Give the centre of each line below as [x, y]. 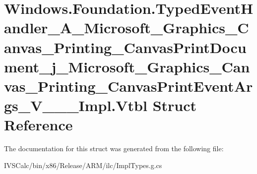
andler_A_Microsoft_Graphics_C [127, 28]
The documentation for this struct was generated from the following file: [114, 148]
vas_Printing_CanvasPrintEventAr [128, 86]
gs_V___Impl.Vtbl [76, 105]
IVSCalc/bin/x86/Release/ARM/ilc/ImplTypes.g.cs [83, 165]
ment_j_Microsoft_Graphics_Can [127, 66]
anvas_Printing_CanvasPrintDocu [125, 47]
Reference [38, 125]
